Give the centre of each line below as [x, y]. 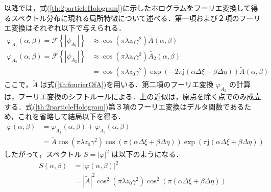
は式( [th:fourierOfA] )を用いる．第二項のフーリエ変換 [127, 84]
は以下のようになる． [147, 154]
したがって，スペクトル [43, 154]
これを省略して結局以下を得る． [71, 116]
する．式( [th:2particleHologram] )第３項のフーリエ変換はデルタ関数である [124, 106]
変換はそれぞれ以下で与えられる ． [68, 28]
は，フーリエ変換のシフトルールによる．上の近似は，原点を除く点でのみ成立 [133, 96]
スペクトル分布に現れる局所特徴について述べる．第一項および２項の [125, 18]
